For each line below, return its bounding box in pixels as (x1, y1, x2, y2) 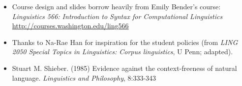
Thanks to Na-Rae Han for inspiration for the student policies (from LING (12, 37, 238, 47)
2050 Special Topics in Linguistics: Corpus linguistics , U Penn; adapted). (12, 46, 233, 57)
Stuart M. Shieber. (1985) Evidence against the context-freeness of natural (12, 63, 237, 73)
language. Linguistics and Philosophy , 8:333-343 (12, 72, 156, 83)
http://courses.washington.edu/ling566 (12, 21, 129, 31)
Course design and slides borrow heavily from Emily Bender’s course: (12, 1, 221, 11)
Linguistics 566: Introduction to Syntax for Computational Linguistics (12, 11, 223, 21)
